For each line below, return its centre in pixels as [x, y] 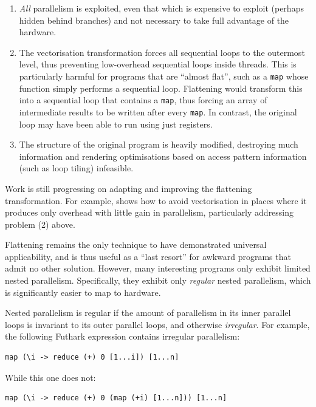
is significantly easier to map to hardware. [83, 292]
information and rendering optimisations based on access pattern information [163, 156]
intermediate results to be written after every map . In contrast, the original [158, 111]
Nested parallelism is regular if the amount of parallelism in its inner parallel [148, 313]
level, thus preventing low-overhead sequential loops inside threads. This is [158, 64]
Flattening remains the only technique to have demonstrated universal [136, 245]
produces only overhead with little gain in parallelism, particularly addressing [149, 212]
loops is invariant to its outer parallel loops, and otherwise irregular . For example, [157, 324]
